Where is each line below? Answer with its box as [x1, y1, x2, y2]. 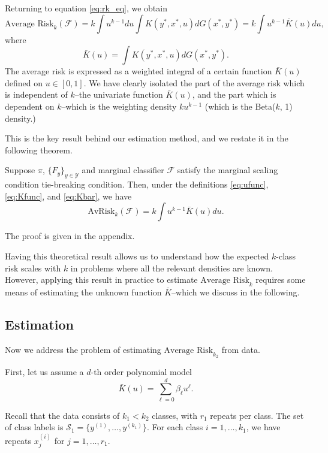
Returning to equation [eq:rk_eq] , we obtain [5, 2, 167, 14]
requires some [255, 273, 306, 286]
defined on [5, 76, 43, 89]
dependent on [5, 99, 55, 112]
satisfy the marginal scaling [177, 164, 278, 176]
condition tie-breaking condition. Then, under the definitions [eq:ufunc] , [5, 178, 269, 191]
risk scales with [5, 261, 61, 274]
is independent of [5, 88, 68, 101]
